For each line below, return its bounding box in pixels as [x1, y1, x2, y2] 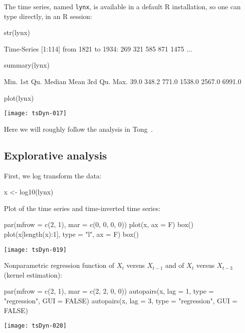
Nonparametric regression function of [4, 260, 115, 270]
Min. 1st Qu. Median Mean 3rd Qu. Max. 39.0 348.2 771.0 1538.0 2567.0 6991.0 [4, 76, 242, 87]
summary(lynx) [4, 60, 50, 70]
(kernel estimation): [4, 269, 62, 280]
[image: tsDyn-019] [4, 246, 67, 253]
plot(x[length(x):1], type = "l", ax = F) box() [4, 229, 139, 239]
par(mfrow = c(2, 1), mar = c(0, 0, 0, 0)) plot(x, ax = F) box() [4, 219, 193, 229]
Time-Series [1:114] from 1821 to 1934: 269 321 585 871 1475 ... [4, 43, 192, 53]
